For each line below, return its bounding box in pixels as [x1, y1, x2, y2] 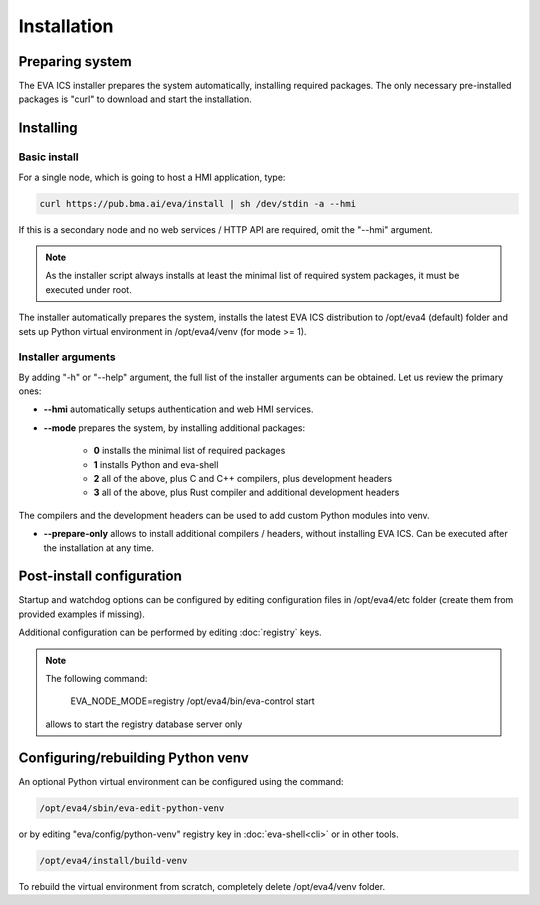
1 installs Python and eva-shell [93, 458, 219, 470]
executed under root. [45, 283, 132, 295]
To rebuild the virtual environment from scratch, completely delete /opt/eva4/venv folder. [18, 880, 385, 892]
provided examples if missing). [18, 608, 145, 620]
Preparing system [18, 53, 132, 70]
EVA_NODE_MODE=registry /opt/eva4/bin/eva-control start [70, 695, 315, 707]
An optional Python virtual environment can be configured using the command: [18, 775, 344, 787]
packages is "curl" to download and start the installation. [18, 93, 252, 105]
